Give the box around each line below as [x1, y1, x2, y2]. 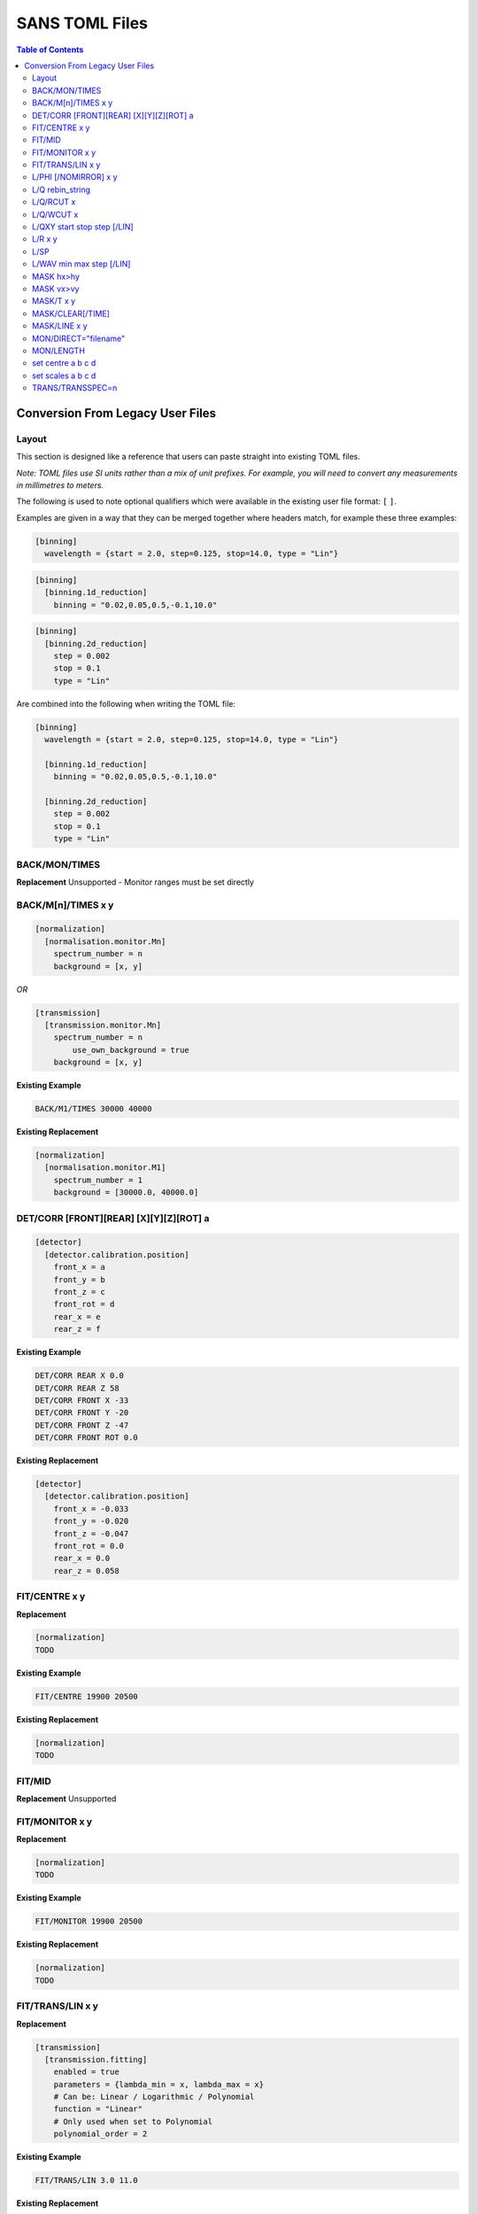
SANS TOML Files [16, 13, 149, 33]
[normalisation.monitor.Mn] [44, 936, 166, 947]
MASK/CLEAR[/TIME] [32, 308, 111, 319]
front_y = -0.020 [53, 1516, 129, 1527]
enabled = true [53, 2067, 119, 2077]
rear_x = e [53, 1312, 101, 1321]
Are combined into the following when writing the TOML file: [16, 698, 236, 708]
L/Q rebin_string [32, 184, 91, 195]
